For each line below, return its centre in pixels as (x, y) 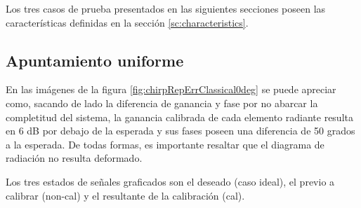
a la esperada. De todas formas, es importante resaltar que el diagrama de (165, 144)
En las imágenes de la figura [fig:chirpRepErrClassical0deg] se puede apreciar (171, 89)
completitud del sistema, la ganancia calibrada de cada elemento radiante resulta (179, 117)
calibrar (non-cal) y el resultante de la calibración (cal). (125, 195)
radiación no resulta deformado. (74, 158)
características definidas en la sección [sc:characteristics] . (127, 22)
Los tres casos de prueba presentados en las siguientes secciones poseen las (166, 8)
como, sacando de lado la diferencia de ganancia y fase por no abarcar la (162, 103)
